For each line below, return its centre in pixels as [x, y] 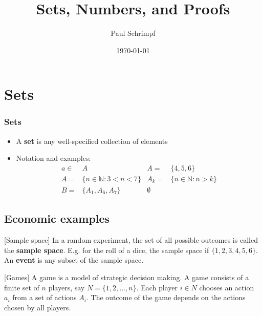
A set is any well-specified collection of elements [92, 141]
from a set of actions [45, 297]
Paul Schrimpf [133, 33]
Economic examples [57, 218]
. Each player [157, 287]
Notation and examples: [53, 158]
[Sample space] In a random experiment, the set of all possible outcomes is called [131, 240]
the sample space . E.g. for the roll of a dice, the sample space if [107, 250]
